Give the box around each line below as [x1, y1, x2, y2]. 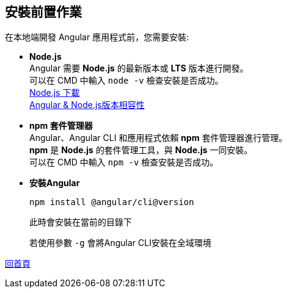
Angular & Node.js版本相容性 [29, 99, 145, 110]
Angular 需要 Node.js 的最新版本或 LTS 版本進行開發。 [29, 63, 249, 74]
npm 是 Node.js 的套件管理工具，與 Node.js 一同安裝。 [29, 145, 253, 156]
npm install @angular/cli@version [29, 197, 194, 208]
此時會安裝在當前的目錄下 [29, 217, 132, 228]
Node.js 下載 [29, 87, 80, 98]
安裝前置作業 [5, 4, 82, 20]
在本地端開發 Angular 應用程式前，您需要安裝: [5, 32, 189, 43]
